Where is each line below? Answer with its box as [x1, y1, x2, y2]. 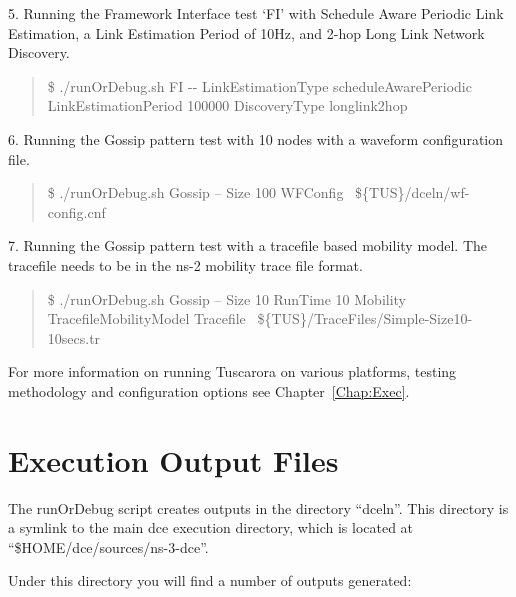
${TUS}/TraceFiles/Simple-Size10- [257, 308, 473, 329]
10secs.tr [47, 327, 101, 348]
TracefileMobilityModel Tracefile [47, 308, 246, 329]
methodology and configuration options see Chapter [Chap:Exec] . [8, 380, 410, 401]
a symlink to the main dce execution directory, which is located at [8, 517, 414, 538]
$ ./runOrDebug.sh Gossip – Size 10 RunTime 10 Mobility [47, 288, 406, 309]
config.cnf [47, 201, 106, 222]
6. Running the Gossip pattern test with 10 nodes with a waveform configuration [8, 128, 504, 149]
